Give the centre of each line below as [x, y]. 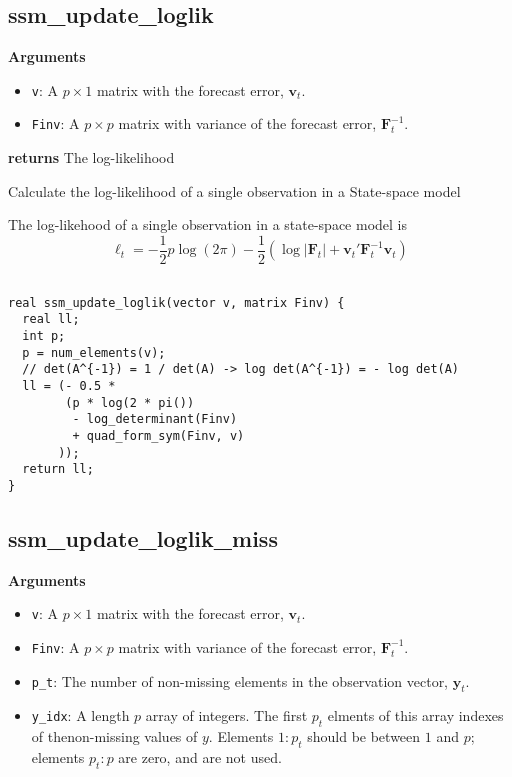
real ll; [51, 319]
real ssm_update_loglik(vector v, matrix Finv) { [176, 302]
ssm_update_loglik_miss [143, 537]
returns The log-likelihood [91, 157]
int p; [44, 335]
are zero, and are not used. [200, 756]
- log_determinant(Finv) [155, 419]
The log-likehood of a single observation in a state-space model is [207, 224]
